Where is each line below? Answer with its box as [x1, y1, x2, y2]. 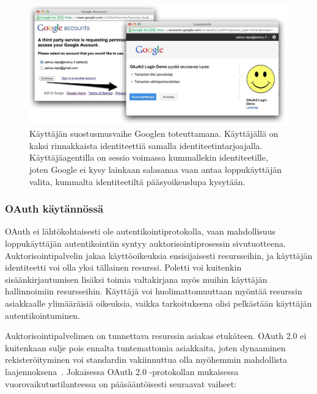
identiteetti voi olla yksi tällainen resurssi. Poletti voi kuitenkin [5, 261, 242, 274]
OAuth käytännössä [5, 201, 104, 216]
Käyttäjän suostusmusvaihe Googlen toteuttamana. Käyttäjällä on [29, 127, 279, 140]
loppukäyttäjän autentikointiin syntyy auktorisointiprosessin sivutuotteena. [5, 237, 286, 250]
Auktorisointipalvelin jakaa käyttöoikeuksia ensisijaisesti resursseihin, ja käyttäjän [5, 249, 313, 261]
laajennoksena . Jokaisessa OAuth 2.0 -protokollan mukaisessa [5, 365, 239, 378]
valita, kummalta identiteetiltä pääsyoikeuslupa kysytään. [29, 175, 246, 188]
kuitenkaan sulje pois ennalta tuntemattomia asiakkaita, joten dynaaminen [5, 341, 286, 354]
